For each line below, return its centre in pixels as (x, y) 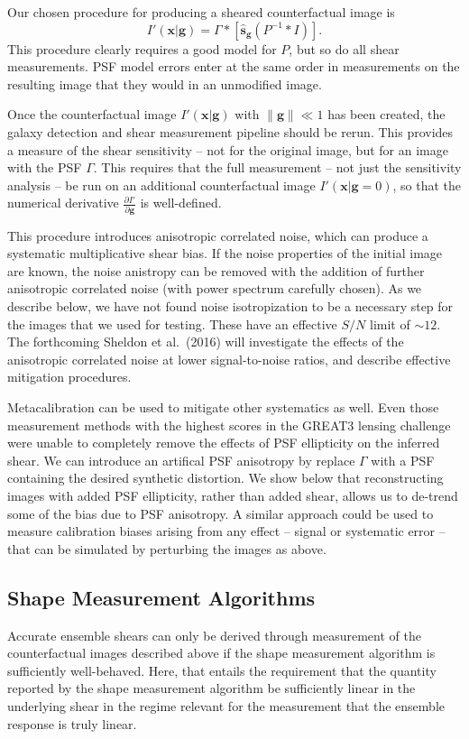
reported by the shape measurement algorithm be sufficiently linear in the (212, 688)
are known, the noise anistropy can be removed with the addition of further (216, 270)
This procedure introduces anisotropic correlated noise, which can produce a (218, 235)
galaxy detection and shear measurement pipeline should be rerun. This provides (230, 131)
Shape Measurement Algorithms (161, 597)
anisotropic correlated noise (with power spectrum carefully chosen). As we (215, 288)
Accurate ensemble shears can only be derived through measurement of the (214, 635)
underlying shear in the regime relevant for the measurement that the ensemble (226, 705)
